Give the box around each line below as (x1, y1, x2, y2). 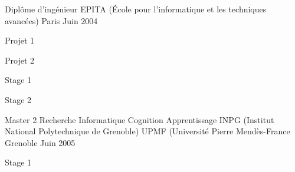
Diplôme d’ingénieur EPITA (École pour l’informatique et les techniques (5, 3, 267, 15)
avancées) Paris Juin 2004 (5, 14, 98, 27)
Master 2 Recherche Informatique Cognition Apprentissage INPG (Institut (5, 113, 274, 125)
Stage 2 (5, 93, 32, 105)
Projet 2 (5, 54, 35, 66)
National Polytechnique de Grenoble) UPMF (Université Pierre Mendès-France (5, 125, 290, 137)
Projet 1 (5, 34, 35, 47)
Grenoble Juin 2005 (5, 136, 76, 148)
